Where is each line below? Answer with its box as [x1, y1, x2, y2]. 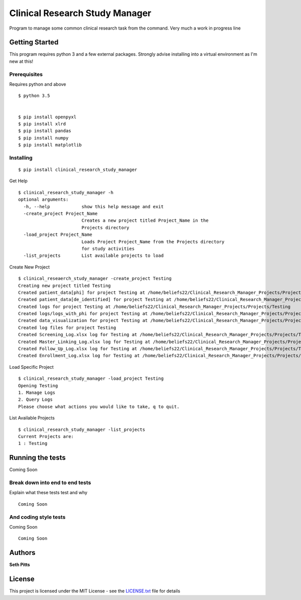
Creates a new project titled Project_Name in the [81, 218, 209, 223]
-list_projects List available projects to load [23, 253, 164, 258]
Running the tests [9, 454, 66, 462]
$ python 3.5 [18, 93, 50, 99]
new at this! [9, 58, 34, 64]
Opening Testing [18, 383, 58, 388]
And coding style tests [9, 513, 66, 520]
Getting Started [9, 38, 59, 47]
